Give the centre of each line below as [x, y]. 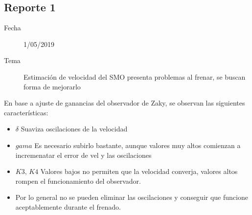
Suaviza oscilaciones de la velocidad [74, 129]
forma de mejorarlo [52, 86]
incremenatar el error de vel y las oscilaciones [83, 155]
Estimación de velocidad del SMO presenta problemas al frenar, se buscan [135, 76]
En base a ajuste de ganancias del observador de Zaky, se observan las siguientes [125, 103]
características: [26, 112]
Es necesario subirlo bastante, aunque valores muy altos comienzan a [137, 145]
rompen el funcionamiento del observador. [78, 181]
